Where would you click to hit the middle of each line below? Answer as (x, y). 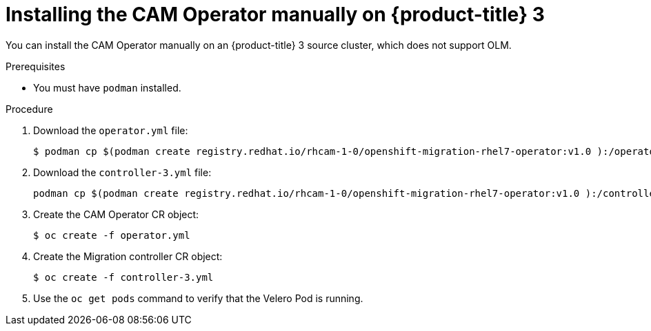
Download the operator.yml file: (111, 130)
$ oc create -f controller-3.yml (123, 277)
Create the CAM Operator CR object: (116, 214)
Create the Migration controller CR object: (128, 256)
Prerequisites (36, 66)
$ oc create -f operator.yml (112, 235)
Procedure (29, 109)
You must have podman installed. (107, 87)
